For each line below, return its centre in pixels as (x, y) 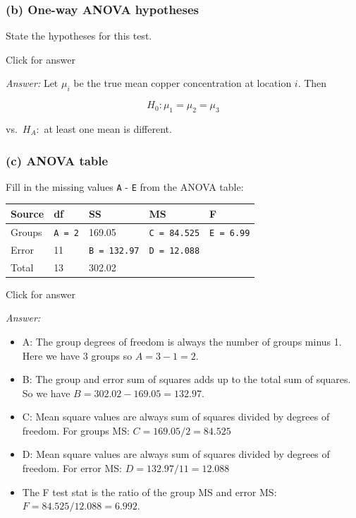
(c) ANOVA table (57, 160)
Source (27, 213)
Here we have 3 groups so (77, 355)
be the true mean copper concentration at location (183, 83)
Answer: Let (32, 83)
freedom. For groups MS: (76, 430)
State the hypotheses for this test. (79, 36)
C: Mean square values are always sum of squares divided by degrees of (176, 417)
